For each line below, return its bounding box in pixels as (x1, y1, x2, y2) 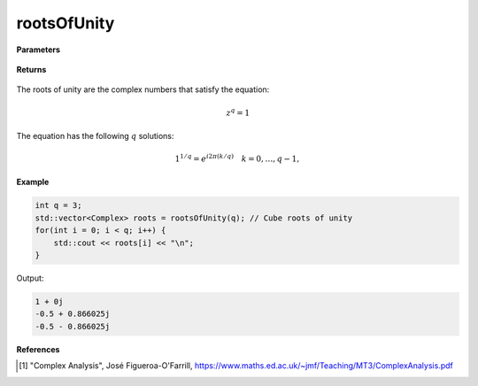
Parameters (16, 44, 61, 55)
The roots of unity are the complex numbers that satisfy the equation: (16, 84, 270, 95)
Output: (16, 273, 44, 283)
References (16, 344, 60, 354)
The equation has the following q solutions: (16, 130, 174, 141)
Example (16, 177, 50, 188)
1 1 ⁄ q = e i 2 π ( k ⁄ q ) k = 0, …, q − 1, (174, 152, 300, 164)
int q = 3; (35, 200, 82, 211)
